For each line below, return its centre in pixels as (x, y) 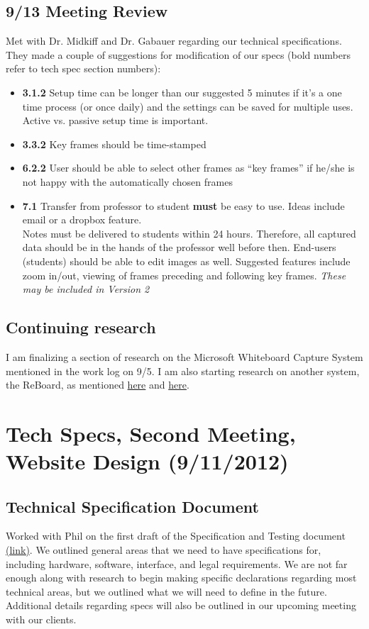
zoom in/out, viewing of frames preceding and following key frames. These (184, 275)
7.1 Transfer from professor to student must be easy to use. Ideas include (183, 205)
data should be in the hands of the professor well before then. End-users (179, 247)
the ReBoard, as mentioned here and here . (98, 385)
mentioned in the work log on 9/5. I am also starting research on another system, (183, 371)
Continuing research (81, 327)
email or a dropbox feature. (82, 219)
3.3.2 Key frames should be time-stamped (114, 144)
